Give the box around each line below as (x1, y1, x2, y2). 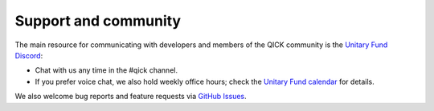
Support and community (14, 12, 181, 30)
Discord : (14, 50, 43, 60)
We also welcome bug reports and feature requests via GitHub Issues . (14, 92, 247, 101)
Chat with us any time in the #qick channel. (35, 65, 178, 75)
